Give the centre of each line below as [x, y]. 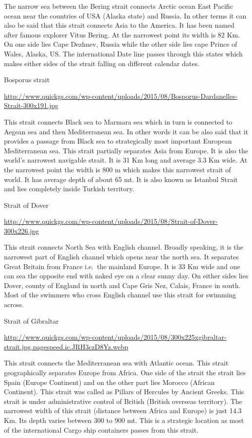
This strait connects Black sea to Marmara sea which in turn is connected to [118, 121]
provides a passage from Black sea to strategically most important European [118, 141]
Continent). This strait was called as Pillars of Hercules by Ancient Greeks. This [124, 392]
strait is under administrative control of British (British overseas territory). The [123, 401]
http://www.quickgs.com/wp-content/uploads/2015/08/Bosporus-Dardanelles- [121, 96]
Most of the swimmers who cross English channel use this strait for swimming [120, 295]
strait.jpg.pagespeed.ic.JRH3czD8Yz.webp [66, 346]
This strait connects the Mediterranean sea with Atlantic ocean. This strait [116, 363]
